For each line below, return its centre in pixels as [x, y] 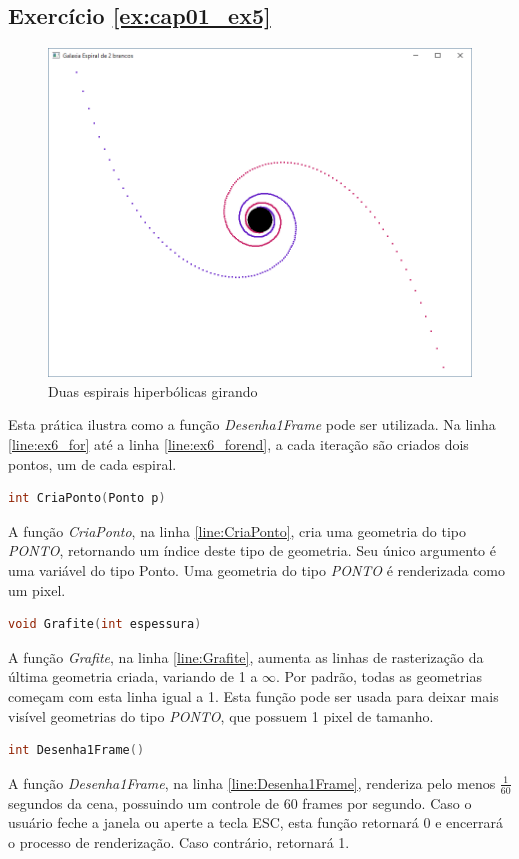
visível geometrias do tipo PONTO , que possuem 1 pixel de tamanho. [221, 715]
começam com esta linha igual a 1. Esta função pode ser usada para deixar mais [253, 695]
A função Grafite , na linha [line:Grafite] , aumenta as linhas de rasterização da [246, 656]
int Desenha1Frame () [76, 750]
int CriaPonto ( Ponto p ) [87, 498]
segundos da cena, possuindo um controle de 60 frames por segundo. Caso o [240, 802]
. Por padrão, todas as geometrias [379, 676]
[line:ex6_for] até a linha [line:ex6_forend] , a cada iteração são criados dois [238, 444]
